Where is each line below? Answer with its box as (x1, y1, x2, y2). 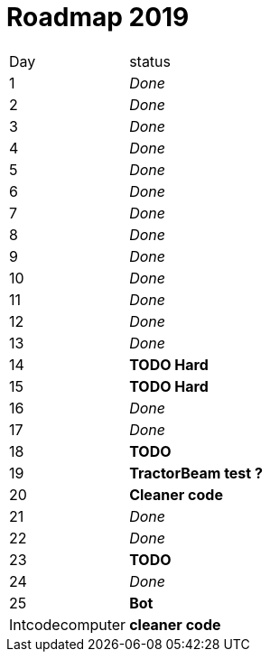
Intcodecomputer (9, 615, 126, 634)
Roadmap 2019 (6, 2, 190, 32)
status (129, 51, 172, 70)
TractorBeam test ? (129, 463, 263, 482)
